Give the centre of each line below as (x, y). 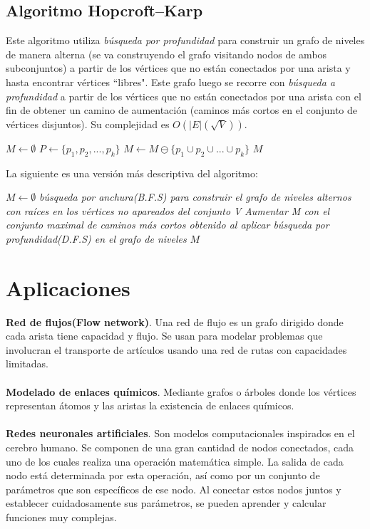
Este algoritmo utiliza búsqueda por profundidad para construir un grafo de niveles (185, 40)
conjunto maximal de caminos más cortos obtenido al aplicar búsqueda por (168, 225)
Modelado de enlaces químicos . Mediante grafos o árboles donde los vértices (181, 391)
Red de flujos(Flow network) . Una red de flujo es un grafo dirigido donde (175, 321)
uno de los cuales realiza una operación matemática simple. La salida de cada (175, 461)
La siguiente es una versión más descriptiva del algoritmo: (132, 173)
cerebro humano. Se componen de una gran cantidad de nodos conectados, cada (180, 447)
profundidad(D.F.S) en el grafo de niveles (96, 238)
